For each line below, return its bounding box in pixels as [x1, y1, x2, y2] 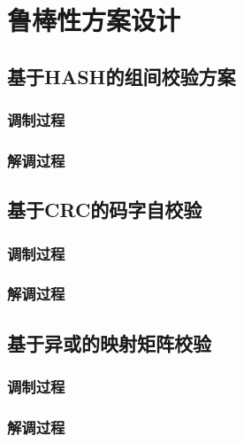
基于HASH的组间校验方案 [7, 62, 236, 89]
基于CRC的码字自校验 [7, 196, 202, 223]
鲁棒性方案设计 [7, 2, 181, 38]
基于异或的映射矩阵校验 [7, 329, 211, 356]
